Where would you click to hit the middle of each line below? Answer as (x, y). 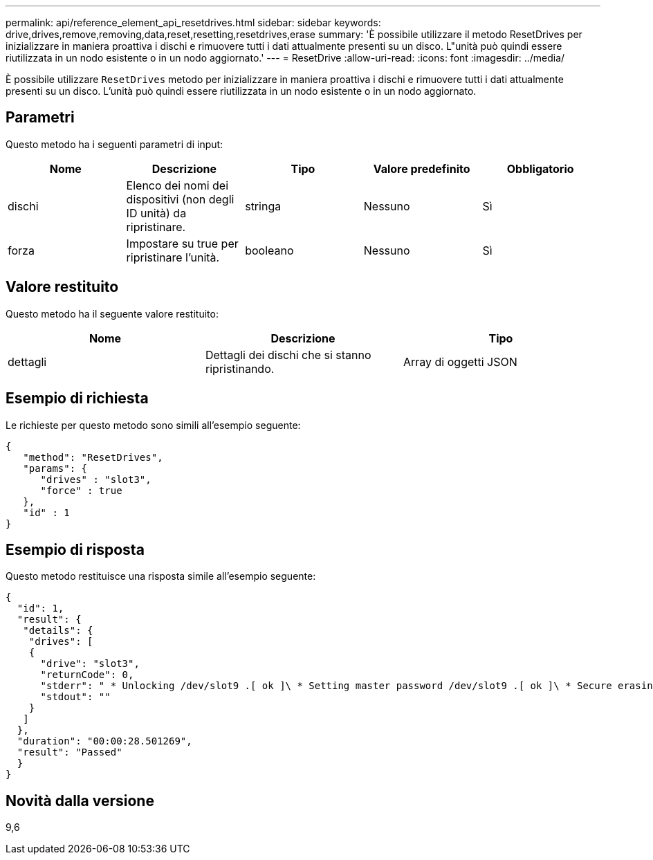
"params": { (55, 468)
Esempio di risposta (75, 549)
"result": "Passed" (70, 752)
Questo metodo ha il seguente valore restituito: (112, 313)
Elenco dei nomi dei (177, 185)
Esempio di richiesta (77, 399)
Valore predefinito (422, 168)
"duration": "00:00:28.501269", (104, 741)
